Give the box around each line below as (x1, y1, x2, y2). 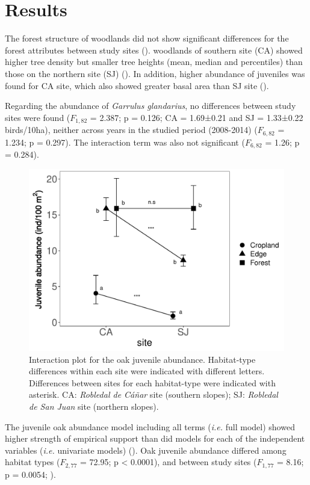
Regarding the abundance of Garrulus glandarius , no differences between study (5, 99, 296, 112)
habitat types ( (5, 456, 60, 468)
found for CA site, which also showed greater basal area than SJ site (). (5, 79, 269, 91)
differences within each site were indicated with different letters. (29, 365, 265, 377)
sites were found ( (5, 111, 70, 123)
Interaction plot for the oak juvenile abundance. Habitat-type (29, 353, 256, 365)
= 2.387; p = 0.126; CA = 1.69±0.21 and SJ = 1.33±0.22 (90, 111, 303, 123)
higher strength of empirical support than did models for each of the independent (5, 432, 305, 445)
